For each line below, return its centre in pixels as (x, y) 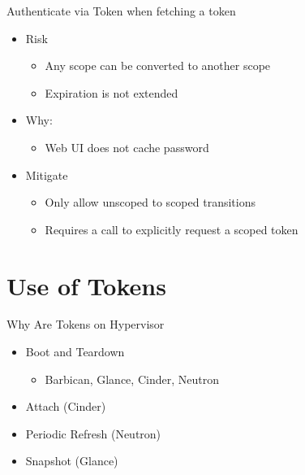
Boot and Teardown (75, 352)
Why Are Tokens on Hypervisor (86, 324)
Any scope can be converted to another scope (158, 65)
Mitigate (47, 174)
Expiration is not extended (112, 92)
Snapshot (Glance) (72, 461)
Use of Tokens (86, 285)
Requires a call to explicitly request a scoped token (172, 229)
